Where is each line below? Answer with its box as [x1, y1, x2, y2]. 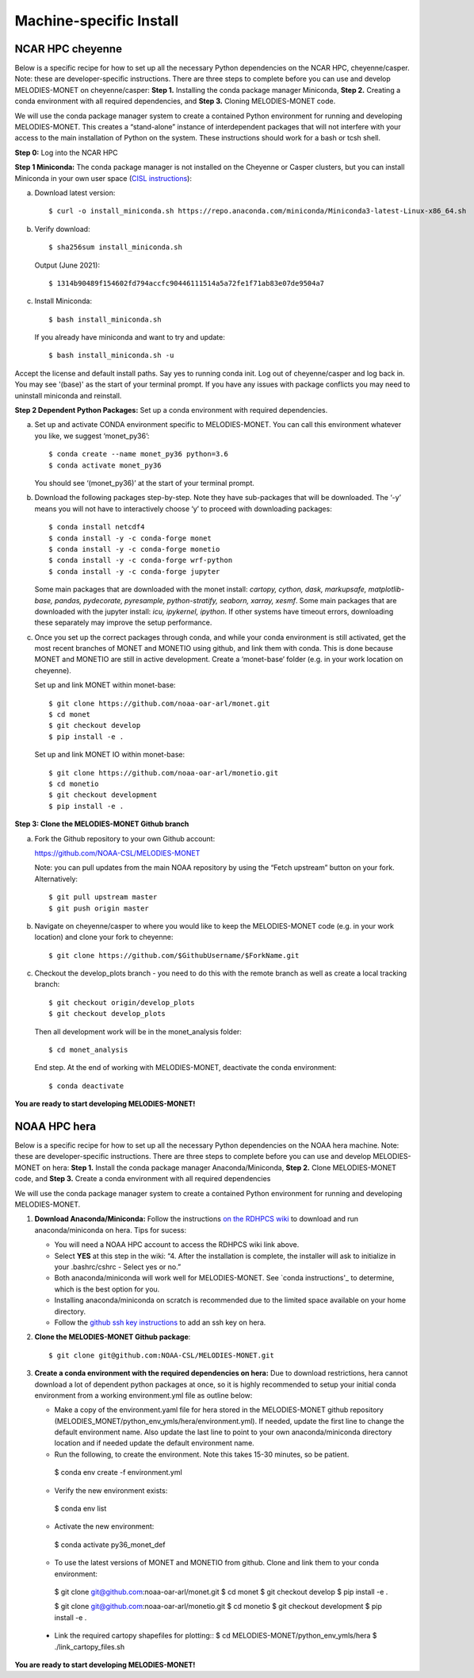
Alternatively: [34, 874, 78, 883]
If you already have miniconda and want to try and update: [34, 333, 225, 342]
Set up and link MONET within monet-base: [34, 680, 176, 690]
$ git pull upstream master [48, 893, 158, 902]
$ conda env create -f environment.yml [54, 1468, 182, 1477]
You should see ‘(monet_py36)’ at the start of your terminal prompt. [34, 479, 255, 487]
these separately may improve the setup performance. [34, 618, 212, 627]
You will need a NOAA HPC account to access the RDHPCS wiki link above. [54, 1240, 300, 1249]
